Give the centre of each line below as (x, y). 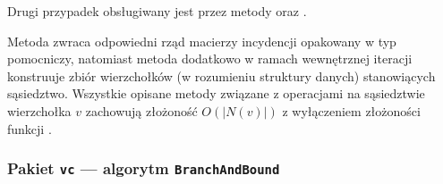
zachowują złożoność (141, 110)
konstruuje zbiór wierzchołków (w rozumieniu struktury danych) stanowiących (221, 75)
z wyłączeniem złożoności (351, 110)
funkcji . (30, 128)
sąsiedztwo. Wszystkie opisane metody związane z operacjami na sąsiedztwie (216, 93)
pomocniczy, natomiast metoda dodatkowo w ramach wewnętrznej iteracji (210, 59)
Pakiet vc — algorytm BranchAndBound (144, 168)
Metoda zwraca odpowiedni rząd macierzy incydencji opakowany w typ (202, 41)
